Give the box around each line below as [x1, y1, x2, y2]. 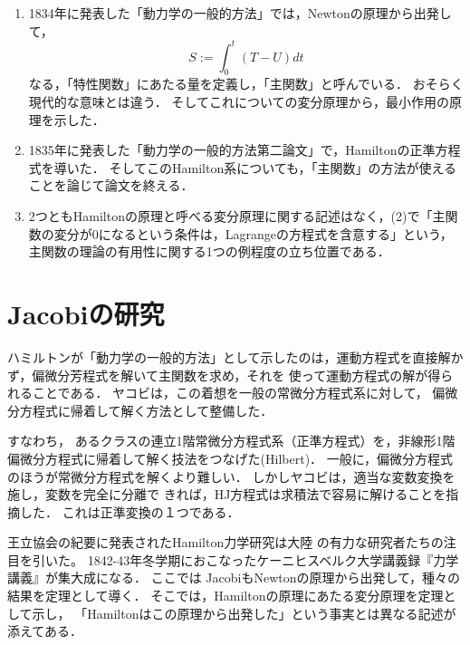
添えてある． [7, 621, 82, 640]
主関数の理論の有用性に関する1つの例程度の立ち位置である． [28, 242, 390, 261]
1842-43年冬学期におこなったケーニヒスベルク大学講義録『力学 [87, 550, 459, 569]
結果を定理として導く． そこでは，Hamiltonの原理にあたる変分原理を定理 [7, 586, 444, 605]
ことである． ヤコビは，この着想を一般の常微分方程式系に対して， [32, 383, 428, 402]
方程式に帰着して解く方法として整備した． [19, 400, 273, 419]
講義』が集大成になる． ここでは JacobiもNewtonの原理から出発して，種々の [7, 568, 461, 587]
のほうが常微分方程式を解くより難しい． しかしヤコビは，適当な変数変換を [7, 467, 456, 486]
